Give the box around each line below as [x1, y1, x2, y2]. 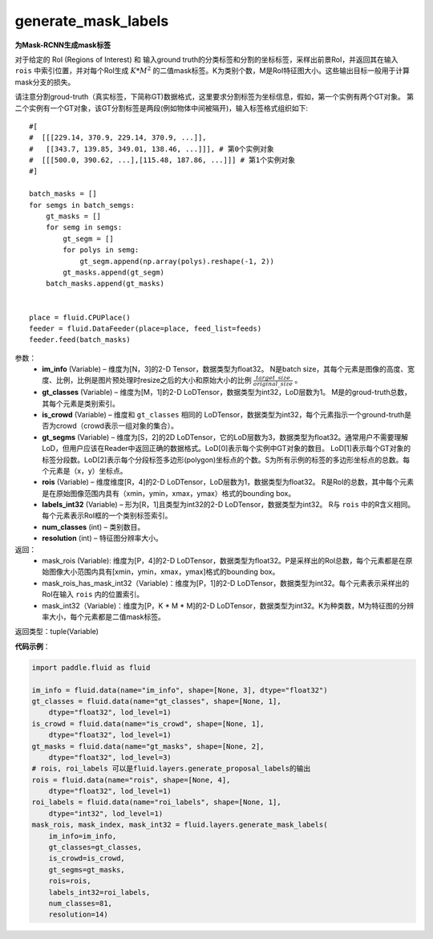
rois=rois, [48, 876, 91, 886]
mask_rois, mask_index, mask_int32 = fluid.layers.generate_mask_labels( [31, 820, 328, 830]
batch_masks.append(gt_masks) [45, 279, 164, 288]
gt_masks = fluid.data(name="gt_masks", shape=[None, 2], [31, 742, 265, 750]
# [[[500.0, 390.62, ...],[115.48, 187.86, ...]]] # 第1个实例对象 [29, 156, 296, 165]
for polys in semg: [63, 246, 140, 254]
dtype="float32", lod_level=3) [48, 753, 172, 762]
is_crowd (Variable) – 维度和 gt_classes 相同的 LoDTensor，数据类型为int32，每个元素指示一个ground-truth [42, 409, 405, 419]
